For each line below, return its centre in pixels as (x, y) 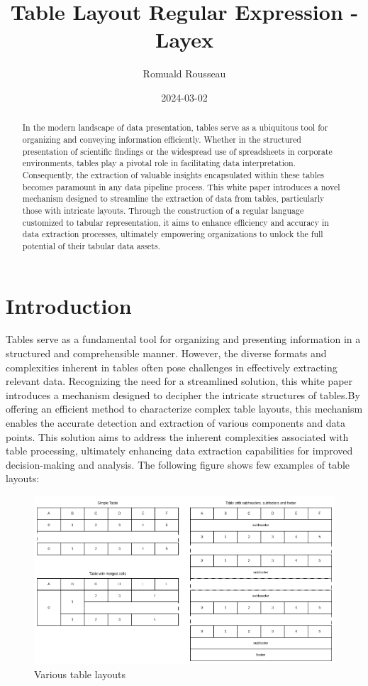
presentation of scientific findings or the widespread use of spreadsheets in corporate (177, 151)
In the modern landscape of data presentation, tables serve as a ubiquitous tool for (175, 127)
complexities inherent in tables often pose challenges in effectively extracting (172, 367)
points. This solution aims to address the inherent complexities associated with (177, 436)
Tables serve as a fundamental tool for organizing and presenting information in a (183, 339)
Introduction (69, 305)
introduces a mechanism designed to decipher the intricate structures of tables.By (183, 394)
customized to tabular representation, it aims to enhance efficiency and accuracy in (175, 222)
